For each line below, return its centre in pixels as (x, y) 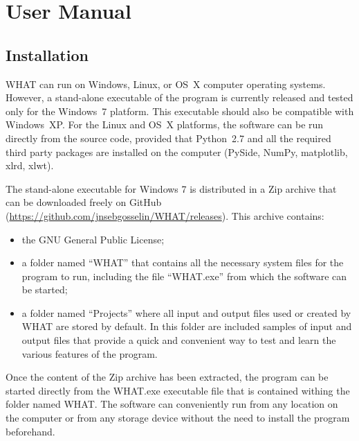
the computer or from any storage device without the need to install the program (178, 418)
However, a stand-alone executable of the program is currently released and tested (179, 97)
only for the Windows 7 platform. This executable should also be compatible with (180, 111)
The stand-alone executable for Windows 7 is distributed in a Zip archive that (171, 188)
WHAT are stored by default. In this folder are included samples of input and (187, 326)
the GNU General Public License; (93, 239)
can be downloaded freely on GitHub (84, 202)
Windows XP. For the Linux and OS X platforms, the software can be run (165, 124)
